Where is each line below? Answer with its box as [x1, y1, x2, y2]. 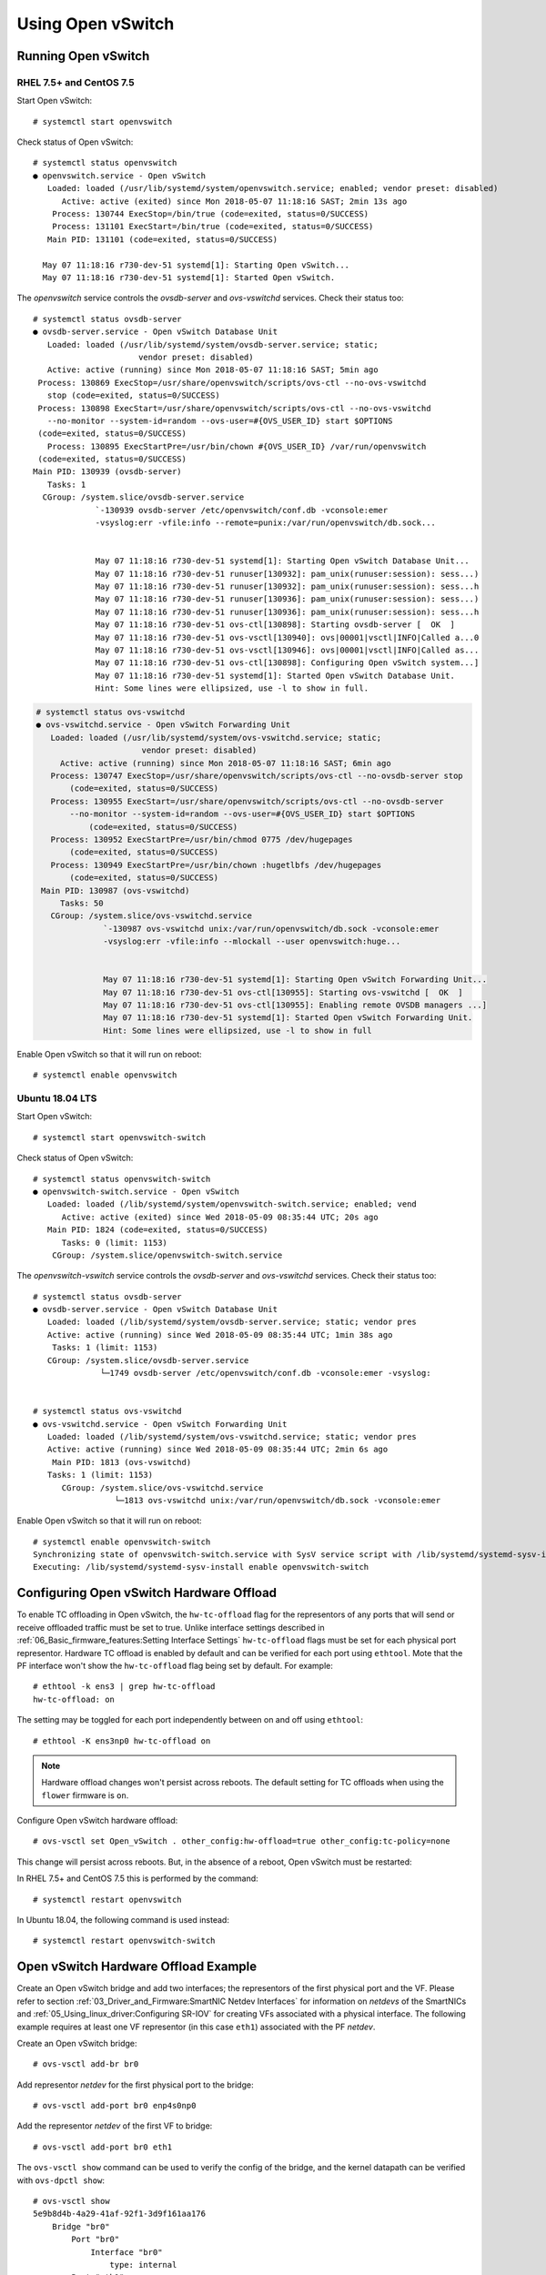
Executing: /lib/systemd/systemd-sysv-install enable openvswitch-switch [33, 1562, 369, 1572]
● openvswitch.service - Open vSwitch [33, 170, 207, 181]
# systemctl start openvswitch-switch [33, 1132, 207, 1142]
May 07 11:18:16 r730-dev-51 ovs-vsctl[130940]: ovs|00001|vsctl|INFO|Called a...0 [95, 632, 480, 642]
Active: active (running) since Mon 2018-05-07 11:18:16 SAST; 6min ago [59, 758, 391, 768]
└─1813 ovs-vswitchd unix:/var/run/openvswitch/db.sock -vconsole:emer [114, 1495, 441, 1505]
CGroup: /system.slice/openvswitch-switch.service [51, 1249, 283, 1260]
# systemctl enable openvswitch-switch [33, 1536, 211, 1547]
